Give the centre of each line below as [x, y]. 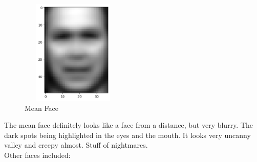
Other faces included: [37, 155]
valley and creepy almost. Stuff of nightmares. [76, 145]
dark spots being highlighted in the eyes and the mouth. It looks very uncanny [127, 135]
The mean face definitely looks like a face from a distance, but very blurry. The [129, 125]
